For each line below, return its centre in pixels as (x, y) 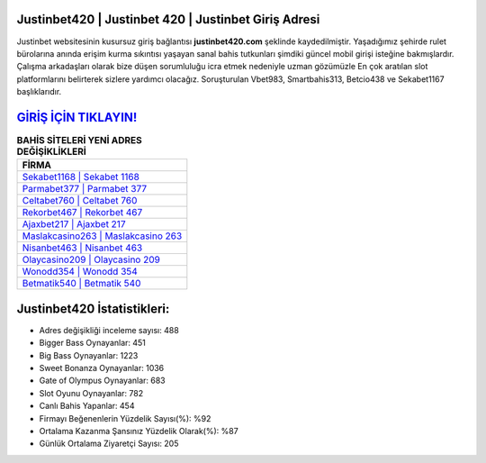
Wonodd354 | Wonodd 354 (80, 272)
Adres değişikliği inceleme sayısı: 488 (109, 330)
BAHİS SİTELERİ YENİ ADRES (80, 141)
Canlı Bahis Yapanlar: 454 (87, 406)
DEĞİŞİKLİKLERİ (52, 151)
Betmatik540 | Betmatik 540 (81, 284)
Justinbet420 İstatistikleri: (93, 309)
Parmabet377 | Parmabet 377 (85, 189)
